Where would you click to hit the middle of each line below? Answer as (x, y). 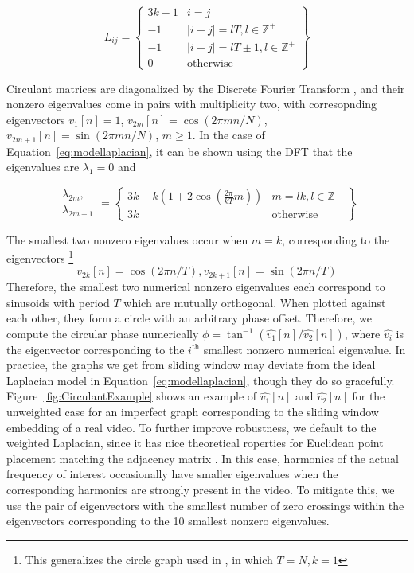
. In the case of (228, 135)
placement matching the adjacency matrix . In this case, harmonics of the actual (203, 458)
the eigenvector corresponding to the (96, 349)
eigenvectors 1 (40, 257)
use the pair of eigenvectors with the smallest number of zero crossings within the (205, 505)
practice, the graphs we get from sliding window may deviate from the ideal (191, 365)
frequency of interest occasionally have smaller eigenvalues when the (172, 474)
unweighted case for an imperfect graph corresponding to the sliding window (193, 412)
